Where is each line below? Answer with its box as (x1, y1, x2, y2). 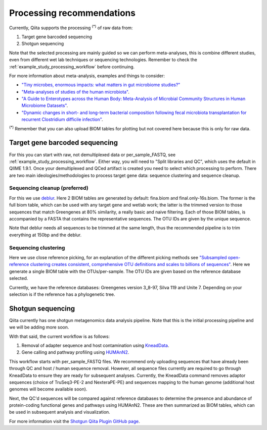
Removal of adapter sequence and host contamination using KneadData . (21, 342, 170, 348)
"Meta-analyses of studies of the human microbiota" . (21, 89, 130, 95)
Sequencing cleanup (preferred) (9, 185, 89, 192)
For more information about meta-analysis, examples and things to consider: (9, 72, 165, 79)
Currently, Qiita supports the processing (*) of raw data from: (9, 24, 133, 31)
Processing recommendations (9, 7, 136, 18)
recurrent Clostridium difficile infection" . (21, 116, 103, 122)
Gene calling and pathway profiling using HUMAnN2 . (21, 349, 130, 355)
